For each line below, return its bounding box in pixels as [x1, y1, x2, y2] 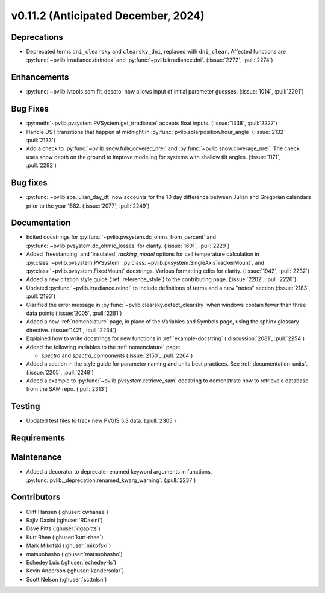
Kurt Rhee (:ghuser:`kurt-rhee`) [26, 533, 104, 541]
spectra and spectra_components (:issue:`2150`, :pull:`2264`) [41, 352, 193, 359]
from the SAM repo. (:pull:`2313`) [26, 385, 108, 393]
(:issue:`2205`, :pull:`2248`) [26, 369, 94, 376]
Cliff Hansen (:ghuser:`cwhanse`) [26, 508, 108, 515]
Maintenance [11, 452, 62, 463]
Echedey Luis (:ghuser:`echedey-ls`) [26, 559, 117, 566]
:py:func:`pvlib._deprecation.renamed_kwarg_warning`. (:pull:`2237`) [26, 477, 196, 484]
